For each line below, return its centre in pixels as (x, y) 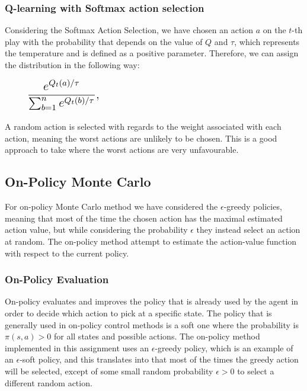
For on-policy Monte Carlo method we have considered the (111, 206)
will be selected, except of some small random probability (109, 371)
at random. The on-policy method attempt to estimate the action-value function (151, 241)
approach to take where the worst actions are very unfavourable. (122, 150)
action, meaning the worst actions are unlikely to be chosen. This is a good (141, 138)
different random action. (49, 382)
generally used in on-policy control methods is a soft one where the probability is (152, 324)
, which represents (267, 41)
